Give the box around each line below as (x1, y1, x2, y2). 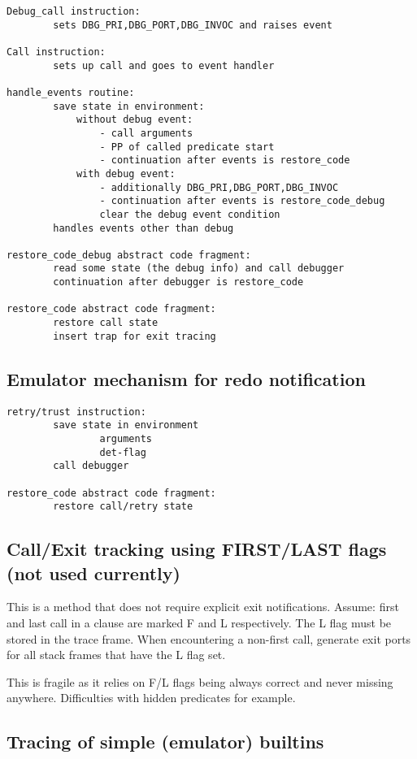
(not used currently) (7, 560, 180, 585)
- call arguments (99, 127, 193, 139)
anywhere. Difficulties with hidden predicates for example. (7, 689, 296, 706)
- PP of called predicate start (99, 141, 275, 153)
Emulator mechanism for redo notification (7, 366, 366, 391)
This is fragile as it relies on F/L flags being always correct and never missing (7, 673, 393, 690)
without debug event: (76, 114, 193, 126)
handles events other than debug (53, 222, 234, 234)
